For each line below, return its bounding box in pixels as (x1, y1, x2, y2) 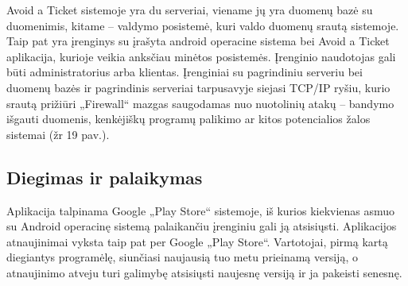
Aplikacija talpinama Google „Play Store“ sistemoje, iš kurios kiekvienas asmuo (6, 202, 395, 218)
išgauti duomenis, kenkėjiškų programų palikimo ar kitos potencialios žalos (6, 110, 371, 127)
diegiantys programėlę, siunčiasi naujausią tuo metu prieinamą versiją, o (6, 249, 358, 265)
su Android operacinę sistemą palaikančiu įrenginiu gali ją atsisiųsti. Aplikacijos (6, 218, 397, 234)
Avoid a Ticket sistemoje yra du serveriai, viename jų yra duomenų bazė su (6, 2, 373, 17)
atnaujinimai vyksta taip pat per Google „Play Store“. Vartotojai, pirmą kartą (6, 233, 388, 249)
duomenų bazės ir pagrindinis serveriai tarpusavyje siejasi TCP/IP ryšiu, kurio (6, 79, 391, 95)
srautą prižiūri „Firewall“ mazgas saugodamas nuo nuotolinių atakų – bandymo (6, 95, 394, 111)
